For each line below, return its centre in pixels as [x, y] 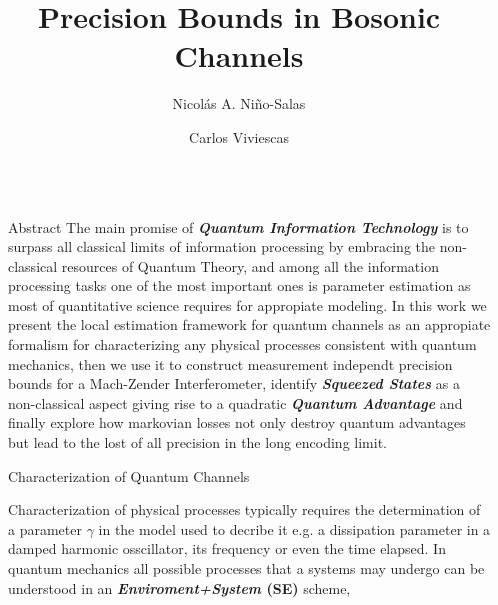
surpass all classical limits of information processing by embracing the [221, 246]
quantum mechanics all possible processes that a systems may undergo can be [246, 568]
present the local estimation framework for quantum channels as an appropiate [249, 324]
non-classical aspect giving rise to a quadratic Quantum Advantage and [235, 402]
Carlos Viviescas [239, 136]
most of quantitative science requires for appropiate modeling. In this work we [247, 304]
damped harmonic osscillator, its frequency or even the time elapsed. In [227, 548]
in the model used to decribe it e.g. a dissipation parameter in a [294, 528]
